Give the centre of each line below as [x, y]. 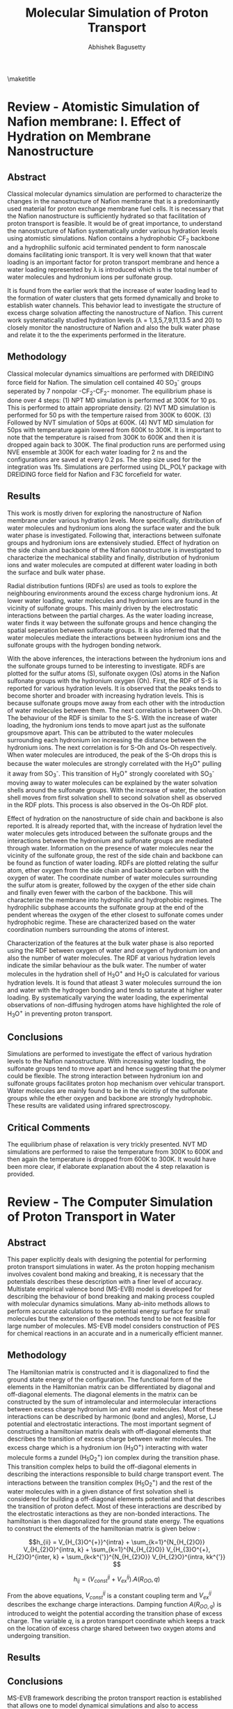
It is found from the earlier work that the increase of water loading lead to [112, 290]
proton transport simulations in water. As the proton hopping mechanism [111, 1267]
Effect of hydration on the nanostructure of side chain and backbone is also [115, 818]
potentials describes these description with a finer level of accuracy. [105, 1282]
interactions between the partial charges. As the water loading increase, [111, 615]
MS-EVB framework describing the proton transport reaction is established [114, 1698]
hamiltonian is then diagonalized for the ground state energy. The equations [116, 1522]
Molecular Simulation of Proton [117, 13]
